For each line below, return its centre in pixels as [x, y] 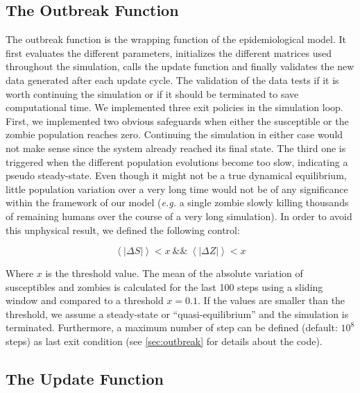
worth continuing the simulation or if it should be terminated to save [152, 93]
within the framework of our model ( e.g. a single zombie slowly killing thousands [177, 202]
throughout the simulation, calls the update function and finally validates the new [180, 66]
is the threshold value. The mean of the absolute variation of [174, 273]
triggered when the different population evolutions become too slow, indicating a [177, 161]
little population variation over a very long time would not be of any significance [177, 189]
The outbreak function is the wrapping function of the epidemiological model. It [176, 39]
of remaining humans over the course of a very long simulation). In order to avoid [179, 216]
